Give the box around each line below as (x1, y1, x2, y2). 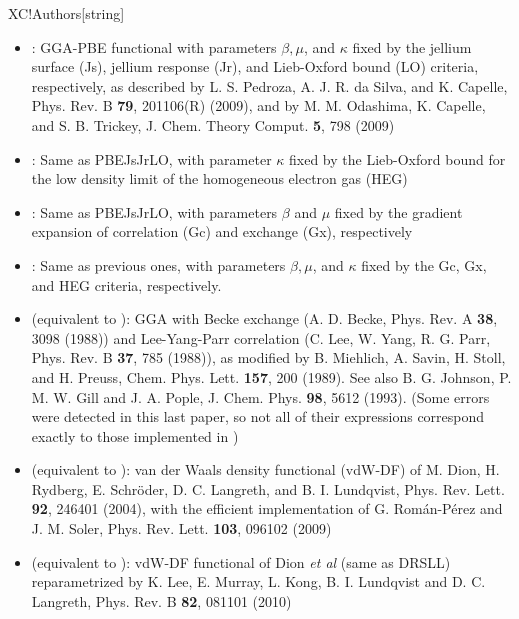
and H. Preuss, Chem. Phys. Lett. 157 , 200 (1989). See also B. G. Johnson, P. (31, 366, 512, 387)
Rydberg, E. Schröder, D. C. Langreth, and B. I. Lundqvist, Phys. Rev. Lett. (31, 478, 505, 499)
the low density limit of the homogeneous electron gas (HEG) (31, 168, 408, 189)
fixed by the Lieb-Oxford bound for (289, 148, 506, 169)
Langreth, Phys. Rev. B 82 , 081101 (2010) (31, 590, 292, 611)
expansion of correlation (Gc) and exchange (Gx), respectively (31, 221, 413, 242)
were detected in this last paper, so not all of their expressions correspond (31, 406, 485, 427)
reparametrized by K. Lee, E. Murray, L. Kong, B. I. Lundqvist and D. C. (31, 571, 486, 592)
